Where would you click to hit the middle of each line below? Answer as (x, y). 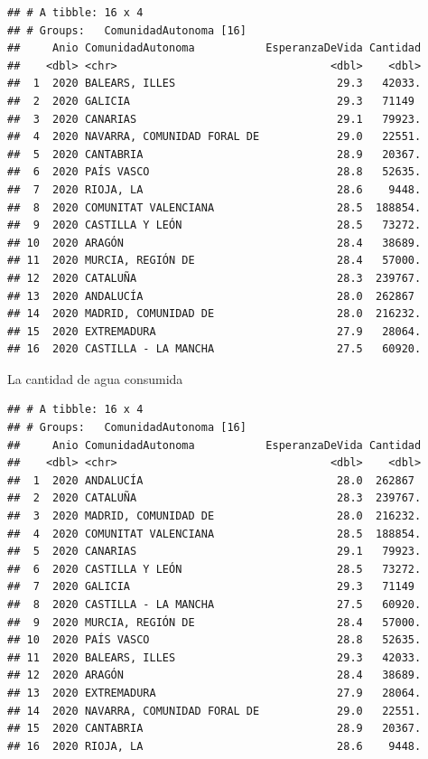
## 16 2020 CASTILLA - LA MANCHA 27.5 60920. (214, 349)
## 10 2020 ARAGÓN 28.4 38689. (214, 243)
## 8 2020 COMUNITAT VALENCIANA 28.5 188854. (214, 207)
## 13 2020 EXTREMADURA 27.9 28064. (214, 693)
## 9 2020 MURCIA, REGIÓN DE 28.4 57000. (214, 622)
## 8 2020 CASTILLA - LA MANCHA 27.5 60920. (214, 604)
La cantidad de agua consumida (95, 378)
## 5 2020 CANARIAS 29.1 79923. (214, 552)
